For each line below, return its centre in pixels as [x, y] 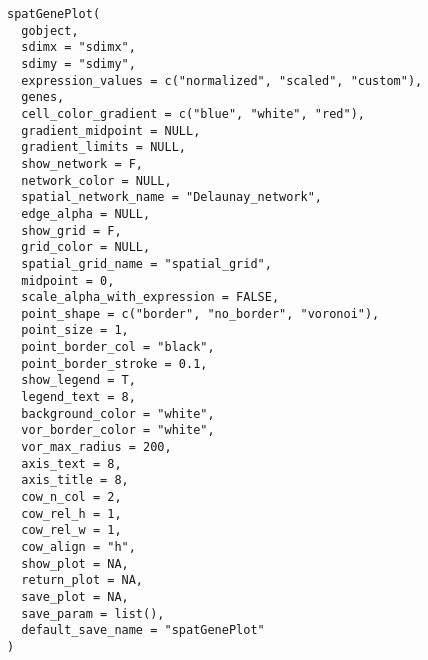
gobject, [50, 30]
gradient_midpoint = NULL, [111, 130]
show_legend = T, [78, 380]
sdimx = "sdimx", [78, 47]
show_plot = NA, [75, 563]
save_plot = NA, [75, 596]
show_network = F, [82, 163]
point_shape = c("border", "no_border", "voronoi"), [200, 313]
